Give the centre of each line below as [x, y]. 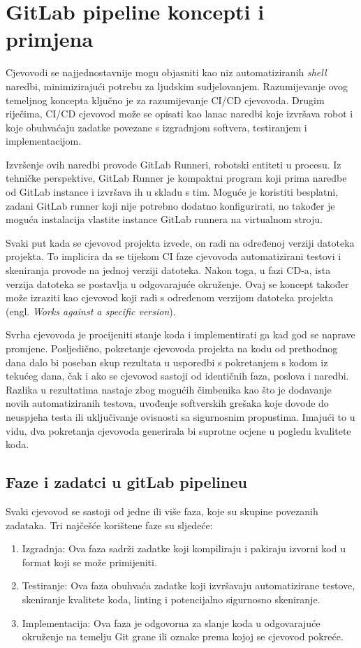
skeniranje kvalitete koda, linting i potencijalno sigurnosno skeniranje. [171, 599]
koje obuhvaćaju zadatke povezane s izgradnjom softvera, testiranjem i [156, 127]
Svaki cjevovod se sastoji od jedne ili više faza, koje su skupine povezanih [162, 511]
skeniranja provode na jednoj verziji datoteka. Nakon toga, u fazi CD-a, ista [168, 270]
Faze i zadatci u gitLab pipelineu [126, 482]
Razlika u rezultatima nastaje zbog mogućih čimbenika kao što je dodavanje [169, 389]
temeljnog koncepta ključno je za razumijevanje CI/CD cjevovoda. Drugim [165, 100]
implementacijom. [44, 141]
